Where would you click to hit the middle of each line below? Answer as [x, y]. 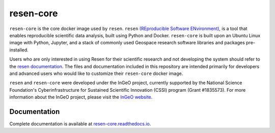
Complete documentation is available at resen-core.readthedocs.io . [80, 124]
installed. [19, 50]
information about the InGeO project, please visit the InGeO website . [81, 97]
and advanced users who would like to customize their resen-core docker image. [96, 73]
